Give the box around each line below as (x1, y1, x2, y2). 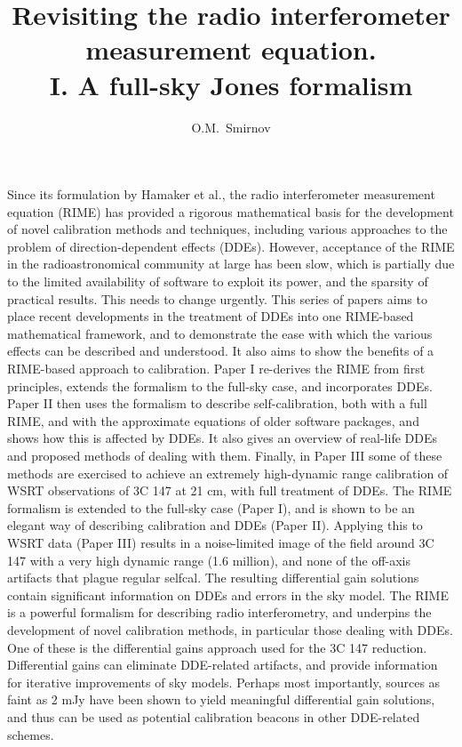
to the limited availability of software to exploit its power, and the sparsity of (7, 272, 428, 291)
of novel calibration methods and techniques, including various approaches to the (7, 220, 448, 238)
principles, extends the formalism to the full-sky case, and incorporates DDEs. (7, 376, 433, 395)
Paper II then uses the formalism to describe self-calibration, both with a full (7, 394, 427, 413)
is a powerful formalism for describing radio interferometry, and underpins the (7, 603, 432, 622)
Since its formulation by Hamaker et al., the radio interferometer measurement (7, 185, 435, 204)
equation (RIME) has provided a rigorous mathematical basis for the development (7, 202, 454, 221)
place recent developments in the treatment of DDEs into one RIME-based (7, 307, 414, 325)
